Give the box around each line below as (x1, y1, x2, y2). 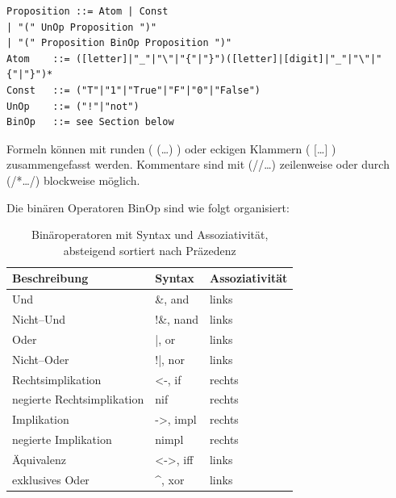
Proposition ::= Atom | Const (6, 6, 169, 17)
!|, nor (155, 350, 185, 367)
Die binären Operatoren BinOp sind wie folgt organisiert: (6, 199, 290, 216)
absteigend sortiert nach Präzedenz (63, 241, 236, 258)
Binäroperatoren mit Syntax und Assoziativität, (31, 226, 269, 243)
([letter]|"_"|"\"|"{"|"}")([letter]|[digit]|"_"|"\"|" (75, 52, 382, 65)
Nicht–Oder (12, 350, 69, 367)
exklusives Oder (12, 471, 90, 488)
